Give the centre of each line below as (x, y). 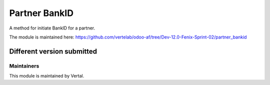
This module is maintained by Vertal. (47, 76)
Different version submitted (53, 51)
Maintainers (24, 66)
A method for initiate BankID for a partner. (52, 28)
